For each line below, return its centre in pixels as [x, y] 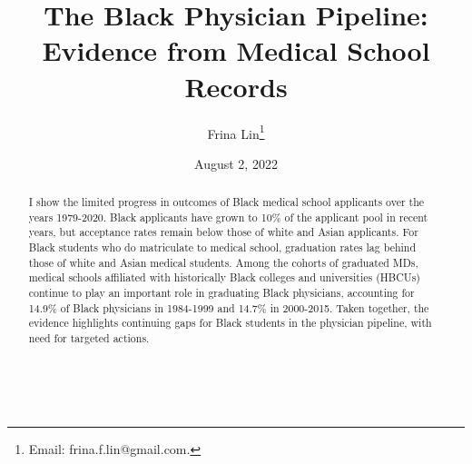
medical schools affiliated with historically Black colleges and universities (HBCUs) [224, 277]
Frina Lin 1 [236, 132]
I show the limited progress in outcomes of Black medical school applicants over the [226, 202]
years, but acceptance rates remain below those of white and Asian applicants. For [223, 232]
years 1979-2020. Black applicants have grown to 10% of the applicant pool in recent [228, 217]
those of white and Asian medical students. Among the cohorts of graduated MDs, [223, 262]
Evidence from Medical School [236, 50]
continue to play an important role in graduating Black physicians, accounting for [221, 293]
